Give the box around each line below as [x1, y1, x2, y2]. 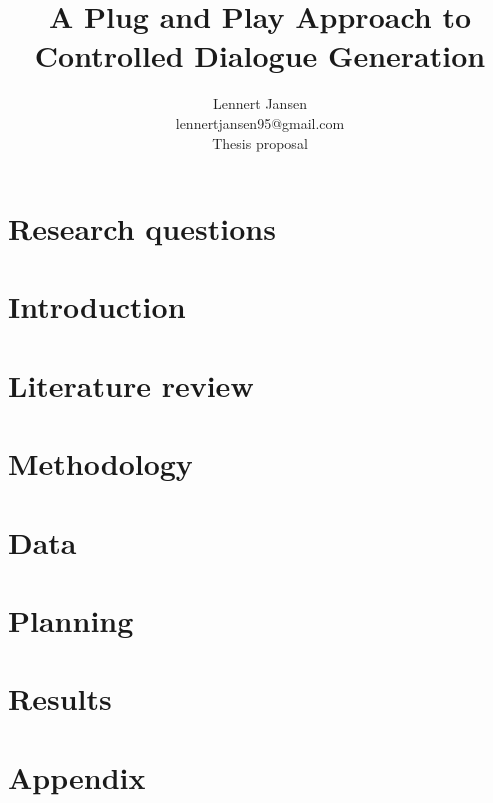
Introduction [8, 286, 186, 327]
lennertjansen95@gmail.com [175, 112, 345, 133]
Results [8, 678, 112, 719]
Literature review [8, 364, 254, 405]
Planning [8, 599, 134, 640]
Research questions [8, 208, 276, 249]
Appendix [8, 756, 146, 797]
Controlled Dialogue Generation [34, 35, 486, 76]
